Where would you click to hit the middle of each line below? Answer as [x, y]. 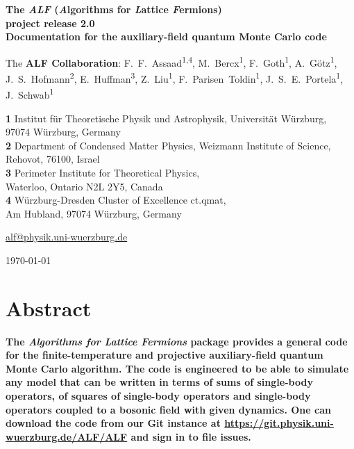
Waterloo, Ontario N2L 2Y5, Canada [84, 186]
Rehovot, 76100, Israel [53, 159]
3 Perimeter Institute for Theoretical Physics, [103, 172]
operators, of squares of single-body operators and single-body [158, 395]
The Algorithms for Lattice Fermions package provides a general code [177, 341]
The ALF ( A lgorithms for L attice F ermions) [114, 9]
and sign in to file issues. [191, 436]
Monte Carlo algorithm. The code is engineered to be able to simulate [177, 368]
